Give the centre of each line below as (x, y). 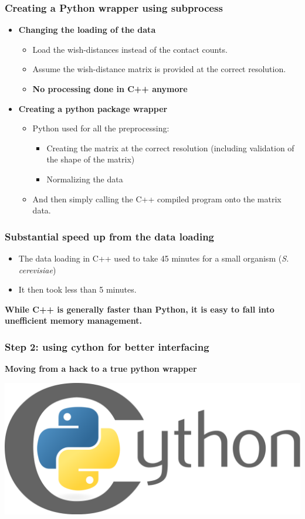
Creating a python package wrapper (93, 108)
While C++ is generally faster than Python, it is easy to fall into (140, 309)
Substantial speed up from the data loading (109, 236)
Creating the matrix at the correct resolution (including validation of (170, 147)
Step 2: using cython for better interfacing (107, 346)
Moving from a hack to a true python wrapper (101, 369)
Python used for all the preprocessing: (101, 128)
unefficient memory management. (73, 320)
